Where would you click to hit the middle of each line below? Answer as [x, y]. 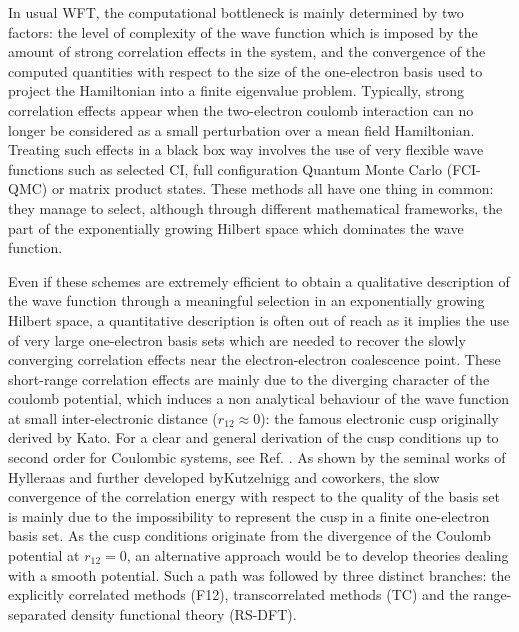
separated [37, 613]
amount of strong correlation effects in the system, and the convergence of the [247, 51]
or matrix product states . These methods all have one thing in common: [272, 188]
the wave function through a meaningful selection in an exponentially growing [246, 300]
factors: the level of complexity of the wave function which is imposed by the [243, 31]
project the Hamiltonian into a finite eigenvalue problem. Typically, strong [236, 90]
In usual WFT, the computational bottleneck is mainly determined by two [236, 12]
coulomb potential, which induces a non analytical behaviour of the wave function [259, 398]
